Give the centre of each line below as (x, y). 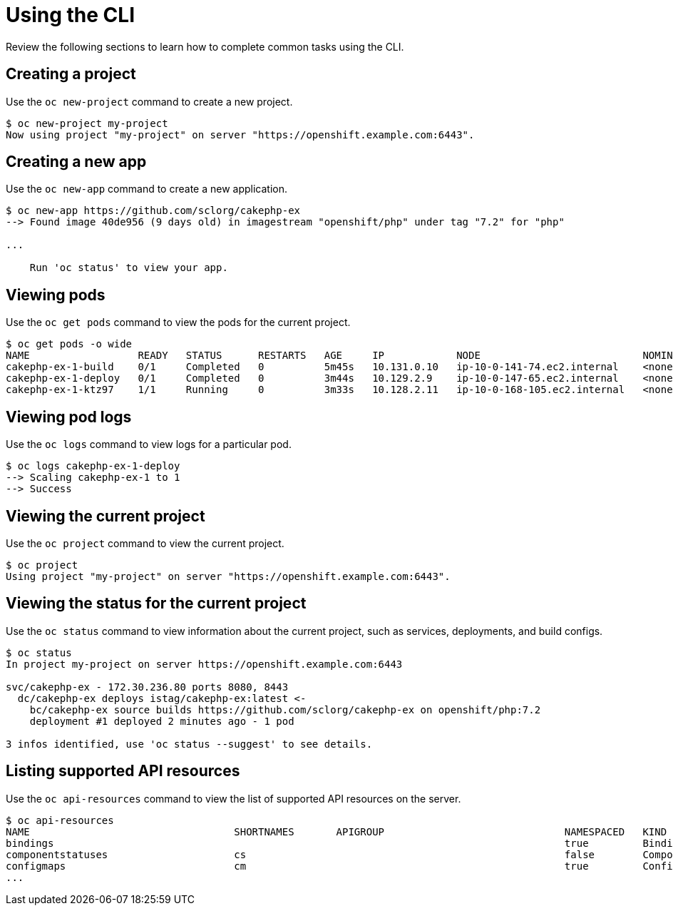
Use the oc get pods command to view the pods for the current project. (178, 322)
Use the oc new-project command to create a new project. (149, 101)
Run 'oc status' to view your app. (129, 268)
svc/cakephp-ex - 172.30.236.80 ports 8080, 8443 (147, 687)
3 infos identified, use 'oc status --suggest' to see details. (189, 744)
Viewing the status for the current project (156, 604)
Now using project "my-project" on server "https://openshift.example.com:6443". (240, 134)
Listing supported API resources (123, 771)
